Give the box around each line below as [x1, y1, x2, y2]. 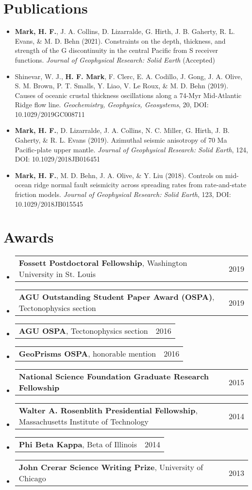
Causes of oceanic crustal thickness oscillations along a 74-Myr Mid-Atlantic [15, 90, 242, 100]
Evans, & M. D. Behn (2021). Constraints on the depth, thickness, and [15, 35, 226, 46]
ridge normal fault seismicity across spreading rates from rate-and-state [34, 180, 247, 190]
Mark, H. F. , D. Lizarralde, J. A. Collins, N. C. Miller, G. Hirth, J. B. [15, 125, 230, 135]
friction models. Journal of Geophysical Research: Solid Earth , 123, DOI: [15, 189, 231, 199]
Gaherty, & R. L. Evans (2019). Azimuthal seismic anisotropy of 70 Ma [15, 135, 227, 145]
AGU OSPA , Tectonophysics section [18, 325, 148, 337]
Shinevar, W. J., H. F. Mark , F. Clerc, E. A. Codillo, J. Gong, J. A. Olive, [15, 71, 243, 81]
